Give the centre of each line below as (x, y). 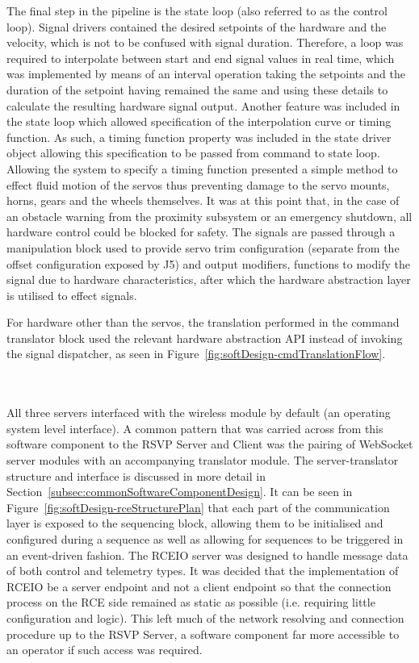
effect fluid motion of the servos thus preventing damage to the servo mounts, (198, 184)
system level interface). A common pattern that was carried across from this (195, 428)
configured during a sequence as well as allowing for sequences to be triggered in (205, 539)
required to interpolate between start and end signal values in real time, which (201, 58)
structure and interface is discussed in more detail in (136, 475)
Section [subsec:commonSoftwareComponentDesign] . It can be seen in (180, 492)
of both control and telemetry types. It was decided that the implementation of (203, 571)
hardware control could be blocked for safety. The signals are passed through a (201, 232)
